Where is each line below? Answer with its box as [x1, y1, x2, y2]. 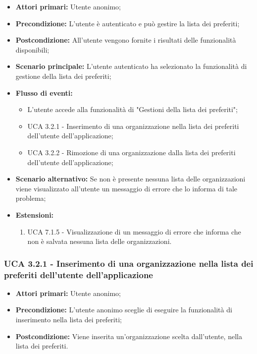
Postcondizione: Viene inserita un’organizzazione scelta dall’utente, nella [15, 331, 242, 341]
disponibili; [15, 44, 50, 55]
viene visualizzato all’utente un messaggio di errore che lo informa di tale [15, 183, 237, 193]
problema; [15, 193, 46, 203]
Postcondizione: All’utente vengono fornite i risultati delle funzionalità [15, 35, 236, 45]
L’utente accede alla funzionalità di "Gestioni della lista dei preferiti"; [27, 104, 238, 115]
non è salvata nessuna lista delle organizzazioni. [27, 236, 172, 246]
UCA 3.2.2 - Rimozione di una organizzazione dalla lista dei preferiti [27, 147, 236, 157]
